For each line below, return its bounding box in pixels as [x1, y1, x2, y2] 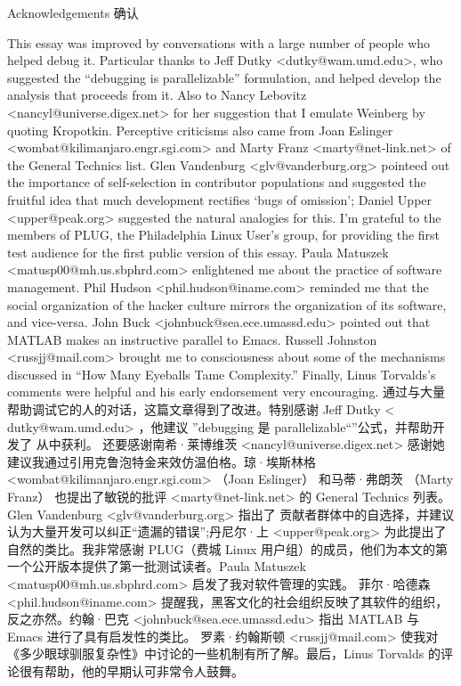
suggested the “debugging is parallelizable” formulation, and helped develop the [7, 68, 441, 86]
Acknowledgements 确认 [7, 4, 139, 21]
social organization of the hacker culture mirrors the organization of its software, [7, 295, 447, 314]
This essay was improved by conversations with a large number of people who [7, 33, 431, 52]
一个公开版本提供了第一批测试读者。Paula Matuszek [7, 557, 306, 576]
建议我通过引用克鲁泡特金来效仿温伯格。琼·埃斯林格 [7, 452, 316, 470]
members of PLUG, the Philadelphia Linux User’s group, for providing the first [7, 225, 441, 244]
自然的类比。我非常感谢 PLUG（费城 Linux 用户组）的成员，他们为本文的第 [7, 539, 448, 558]
